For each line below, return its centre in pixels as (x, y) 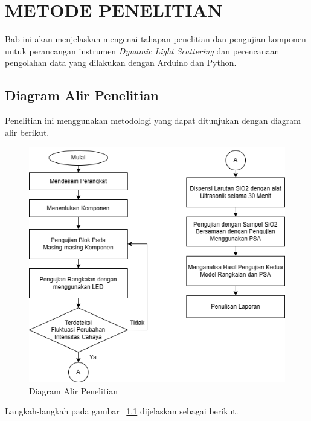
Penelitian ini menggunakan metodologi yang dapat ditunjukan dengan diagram (153, 121)
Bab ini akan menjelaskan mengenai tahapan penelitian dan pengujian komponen (155, 39)
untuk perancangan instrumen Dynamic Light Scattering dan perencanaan (142, 50)
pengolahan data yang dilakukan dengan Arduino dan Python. (121, 63)
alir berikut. (27, 132)
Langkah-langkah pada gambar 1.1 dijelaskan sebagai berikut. (122, 411)
